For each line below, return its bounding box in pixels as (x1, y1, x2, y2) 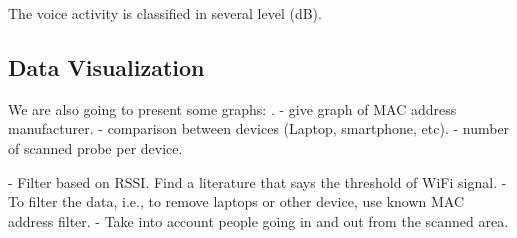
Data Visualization (8, 51, 205, 82)
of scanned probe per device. (8, 137, 183, 158)
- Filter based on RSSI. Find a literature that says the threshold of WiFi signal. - (8, 171, 507, 192)
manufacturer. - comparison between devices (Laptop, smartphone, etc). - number (8, 118, 510, 139)
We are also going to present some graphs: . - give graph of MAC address (8, 98, 457, 119)
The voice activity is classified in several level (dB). (8, 3, 322, 23)
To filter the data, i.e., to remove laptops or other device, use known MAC (8, 191, 465, 212)
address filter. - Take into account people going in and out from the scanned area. (8, 210, 509, 231)
